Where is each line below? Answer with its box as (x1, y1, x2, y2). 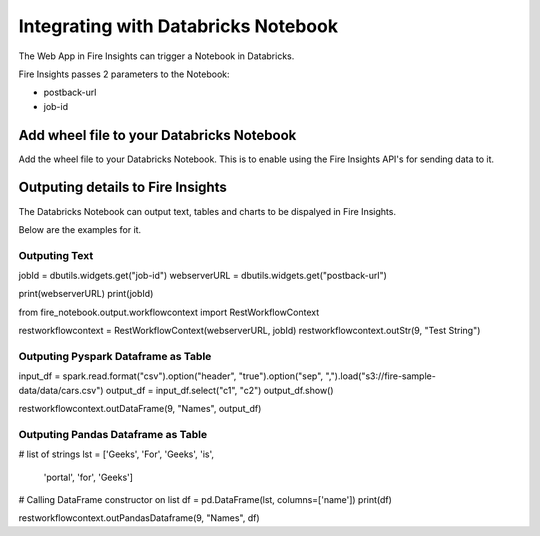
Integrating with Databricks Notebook (18, 15, 339, 37)
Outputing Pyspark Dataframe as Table (18, 350, 212, 363)
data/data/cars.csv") (18, 384, 104, 396)
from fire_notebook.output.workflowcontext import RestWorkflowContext (18, 306, 320, 318)
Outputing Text (18, 248, 94, 262)
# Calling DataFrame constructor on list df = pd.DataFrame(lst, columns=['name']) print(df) (18, 494, 392, 506)
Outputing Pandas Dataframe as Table (18, 427, 208, 441)
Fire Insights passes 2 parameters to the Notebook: (18, 68, 230, 80)
